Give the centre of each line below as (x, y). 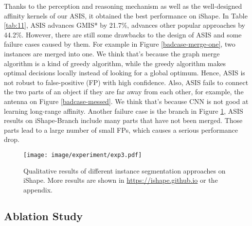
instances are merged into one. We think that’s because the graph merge (112, 53)
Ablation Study (44, 216)
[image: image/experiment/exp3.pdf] (83, 155)
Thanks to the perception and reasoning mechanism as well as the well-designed (123, 6)
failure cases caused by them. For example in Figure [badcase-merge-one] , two (120, 44)
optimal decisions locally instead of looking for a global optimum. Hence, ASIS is (125, 73)
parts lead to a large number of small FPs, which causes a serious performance (121, 130)
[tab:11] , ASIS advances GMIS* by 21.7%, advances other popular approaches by (125, 25)
